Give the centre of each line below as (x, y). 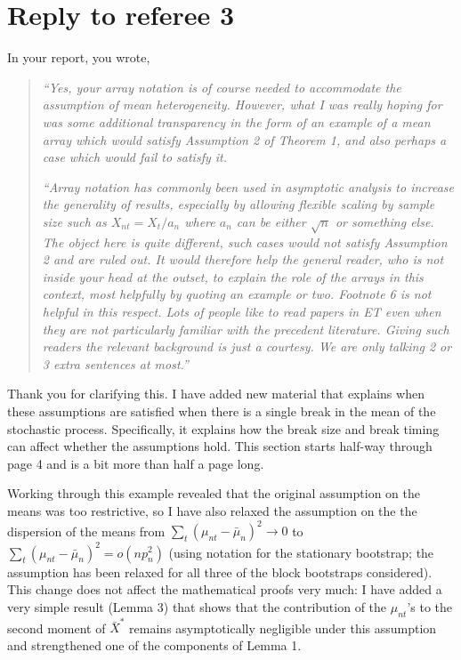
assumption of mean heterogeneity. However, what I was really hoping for (242, 105)
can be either (271, 221)
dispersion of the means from (86, 531)
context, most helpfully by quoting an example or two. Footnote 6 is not (237, 294)
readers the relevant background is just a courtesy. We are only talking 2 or (247, 346)
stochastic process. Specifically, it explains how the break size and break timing (223, 428)
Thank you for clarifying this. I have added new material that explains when (216, 394)
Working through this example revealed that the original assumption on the (214, 493)
